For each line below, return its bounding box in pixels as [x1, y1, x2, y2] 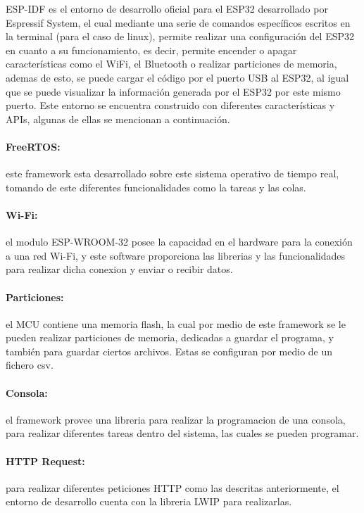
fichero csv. [6, 357, 54, 372]
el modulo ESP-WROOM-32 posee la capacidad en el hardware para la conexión [6, 234, 353, 249]
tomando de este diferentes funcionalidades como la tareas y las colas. [6, 179, 306, 194]
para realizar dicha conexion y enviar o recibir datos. [6, 262, 233, 277]
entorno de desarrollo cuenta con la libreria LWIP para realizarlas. [6, 494, 292, 509]
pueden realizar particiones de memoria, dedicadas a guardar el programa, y [6, 330, 334, 345]
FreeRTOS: [6, 139, 61, 153]
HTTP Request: [6, 453, 85, 468]
